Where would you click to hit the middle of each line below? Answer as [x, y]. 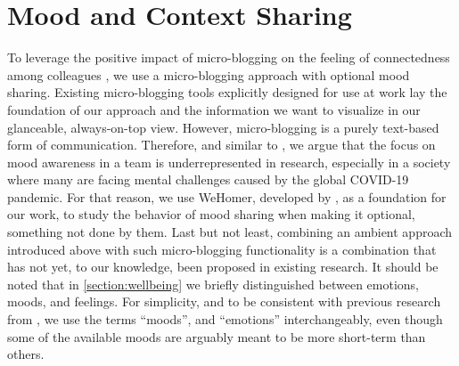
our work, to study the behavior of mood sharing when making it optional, [211, 214]
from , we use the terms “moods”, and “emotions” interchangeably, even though [225, 319]
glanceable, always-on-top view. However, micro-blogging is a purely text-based [223, 127]
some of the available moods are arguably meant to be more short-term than [217, 336]
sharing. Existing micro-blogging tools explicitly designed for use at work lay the [227, 92]
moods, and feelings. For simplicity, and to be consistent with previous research [224, 301]
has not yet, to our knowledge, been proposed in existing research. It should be [223, 267]
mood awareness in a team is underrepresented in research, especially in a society [229, 162]
